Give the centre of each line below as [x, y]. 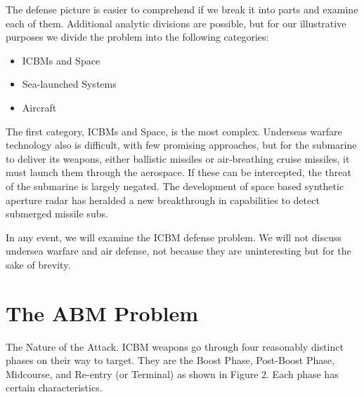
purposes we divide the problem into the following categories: [137, 37]
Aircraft [39, 107]
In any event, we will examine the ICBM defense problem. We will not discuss [174, 237]
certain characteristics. [54, 388]
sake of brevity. [38, 264]
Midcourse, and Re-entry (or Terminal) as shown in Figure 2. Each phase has [172, 374]
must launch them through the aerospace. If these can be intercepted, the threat [178, 172]
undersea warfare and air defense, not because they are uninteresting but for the [178, 251]
